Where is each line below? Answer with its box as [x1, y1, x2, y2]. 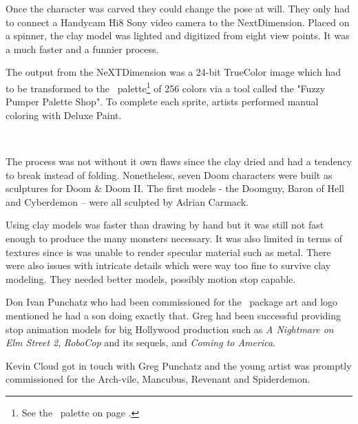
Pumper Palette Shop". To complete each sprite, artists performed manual [6, 94, 319, 109]
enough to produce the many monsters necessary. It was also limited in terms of [6, 231, 343, 245]
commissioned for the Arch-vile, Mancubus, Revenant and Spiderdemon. [6, 372, 310, 386]
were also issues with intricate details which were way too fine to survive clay [6, 258, 331, 273]
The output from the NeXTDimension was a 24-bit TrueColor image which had [6, 65, 341, 79]
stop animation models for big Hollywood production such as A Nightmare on [6, 321, 334, 336]
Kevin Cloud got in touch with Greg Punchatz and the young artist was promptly [6, 358, 352, 372]
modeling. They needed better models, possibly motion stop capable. [6, 271, 296, 286]
